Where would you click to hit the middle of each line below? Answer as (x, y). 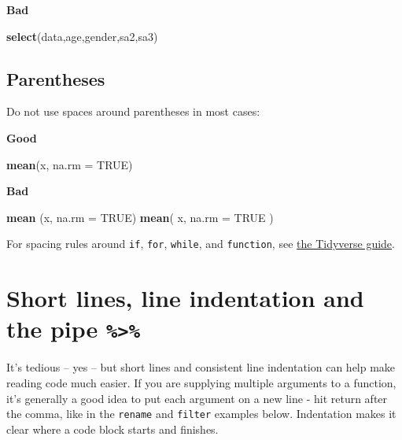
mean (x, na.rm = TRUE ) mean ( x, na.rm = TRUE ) (140, 217)
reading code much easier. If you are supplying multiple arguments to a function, (201, 383)
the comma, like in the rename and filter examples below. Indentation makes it (201, 414)
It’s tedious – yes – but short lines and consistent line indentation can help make (201, 367)
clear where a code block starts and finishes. (112, 429)
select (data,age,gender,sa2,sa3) (82, 36)
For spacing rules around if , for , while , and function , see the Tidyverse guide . (201, 244)
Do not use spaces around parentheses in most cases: (133, 111)
